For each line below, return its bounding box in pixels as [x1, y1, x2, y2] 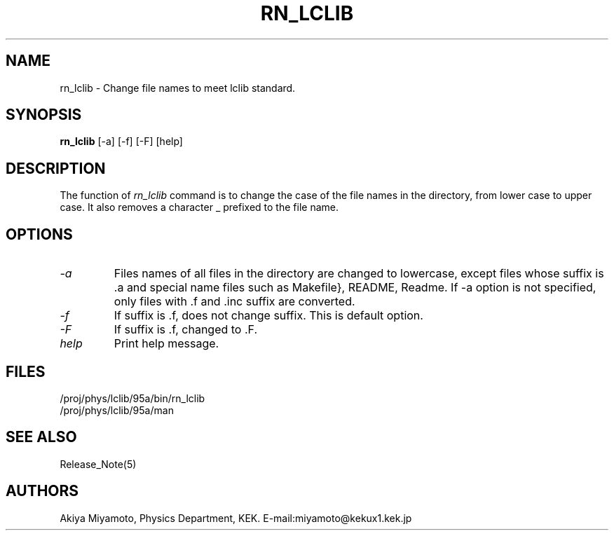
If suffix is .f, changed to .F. [114, 322, 258, 337]
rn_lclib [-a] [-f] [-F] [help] [60, 135, 183, 148]
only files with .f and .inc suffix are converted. [114, 294, 355, 309]
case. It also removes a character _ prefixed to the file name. [60, 201, 339, 214]
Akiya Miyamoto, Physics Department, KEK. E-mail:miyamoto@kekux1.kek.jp [60, 511, 412, 524]
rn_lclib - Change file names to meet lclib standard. [60, 81, 296, 94]
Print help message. [114, 336, 219, 351]
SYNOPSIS [6, 106, 82, 124]
